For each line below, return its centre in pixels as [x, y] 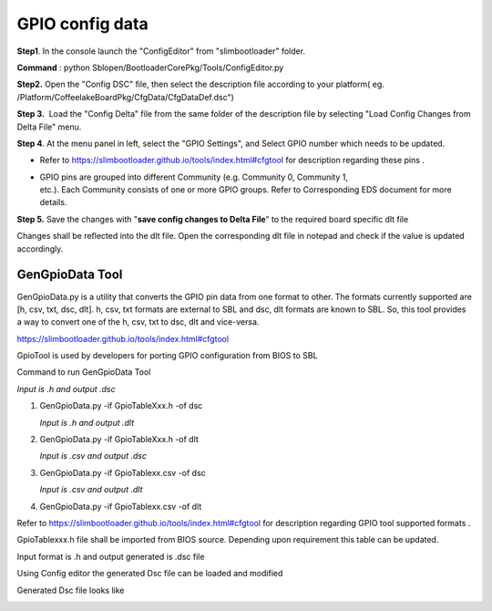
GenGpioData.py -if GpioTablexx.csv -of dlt [121, 506]
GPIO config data [83, 24]
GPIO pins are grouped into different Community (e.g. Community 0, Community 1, [194, 177]
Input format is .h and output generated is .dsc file [111, 556]
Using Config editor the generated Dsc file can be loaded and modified [150, 574]
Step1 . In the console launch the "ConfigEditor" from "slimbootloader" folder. [161, 51]
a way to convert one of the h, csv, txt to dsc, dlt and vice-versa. [138, 322]
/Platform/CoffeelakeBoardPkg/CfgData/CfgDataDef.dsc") [125, 97]
